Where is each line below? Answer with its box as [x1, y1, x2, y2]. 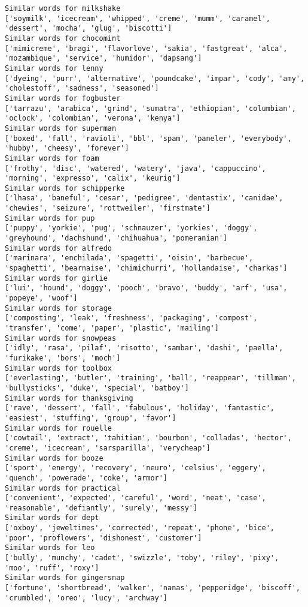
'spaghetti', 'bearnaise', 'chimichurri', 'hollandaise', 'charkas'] [5, 264, 288, 273]
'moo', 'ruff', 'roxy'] [5, 563, 99, 572]
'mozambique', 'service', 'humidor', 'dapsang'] [5, 54, 202, 63]
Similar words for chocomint [5, 34, 121, 43]
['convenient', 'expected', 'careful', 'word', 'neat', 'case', [5, 494, 266, 503]
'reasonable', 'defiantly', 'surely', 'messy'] [5, 503, 198, 512]
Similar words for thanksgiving [5, 393, 133, 402]
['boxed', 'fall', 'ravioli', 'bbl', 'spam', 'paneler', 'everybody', [5, 134, 292, 143]
